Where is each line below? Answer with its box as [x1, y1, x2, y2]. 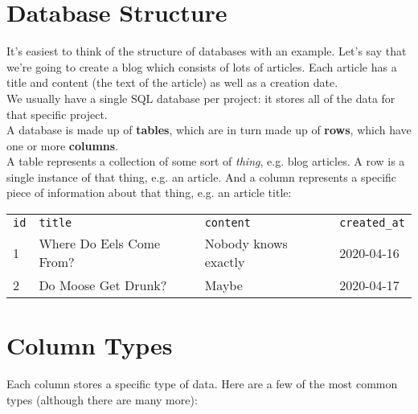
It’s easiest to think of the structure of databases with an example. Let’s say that [6, 43, 407, 59]
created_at [339, 216, 405, 230]
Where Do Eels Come [39, 234, 161, 253]
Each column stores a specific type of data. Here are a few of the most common [6, 375, 398, 392]
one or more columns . [6, 137, 119, 154]
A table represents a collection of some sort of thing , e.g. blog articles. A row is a [6, 153, 405, 170]
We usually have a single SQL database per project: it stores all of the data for [6, 89, 395, 106]
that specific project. [6, 105, 108, 122]
